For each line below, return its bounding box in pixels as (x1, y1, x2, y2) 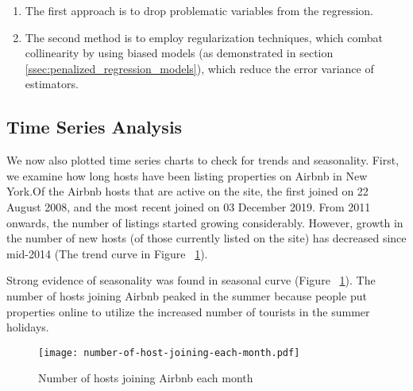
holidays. (6, 319, 49, 335)
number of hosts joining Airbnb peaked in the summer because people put (6, 287, 367, 304)
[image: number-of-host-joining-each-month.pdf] (38, 346, 300, 358)
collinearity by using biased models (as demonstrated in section (25, 45, 334, 61)
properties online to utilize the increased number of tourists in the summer (6, 303, 370, 319)
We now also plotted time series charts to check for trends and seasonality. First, (6, 152, 399, 168)
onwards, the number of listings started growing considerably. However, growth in (6, 214, 403, 230)
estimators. (25, 75, 79, 92)
